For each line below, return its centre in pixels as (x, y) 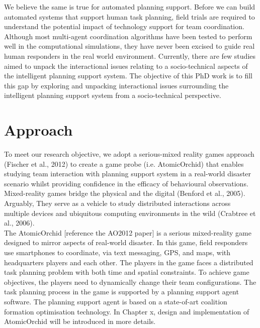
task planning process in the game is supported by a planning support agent (121, 292)
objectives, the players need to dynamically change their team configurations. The (130, 282)
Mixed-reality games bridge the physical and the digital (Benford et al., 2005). (125, 193)
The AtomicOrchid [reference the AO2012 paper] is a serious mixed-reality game (128, 232)
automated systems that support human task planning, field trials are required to (129, 16)
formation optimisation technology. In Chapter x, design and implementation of (127, 311)
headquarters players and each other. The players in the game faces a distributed (129, 262)
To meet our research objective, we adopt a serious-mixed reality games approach (129, 154)
